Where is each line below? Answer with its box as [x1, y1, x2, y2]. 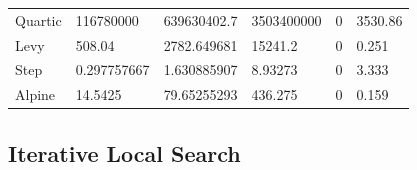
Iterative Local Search [8, 137, 241, 168]
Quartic [15, 9, 62, 30]
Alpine [15, 84, 56, 105]
